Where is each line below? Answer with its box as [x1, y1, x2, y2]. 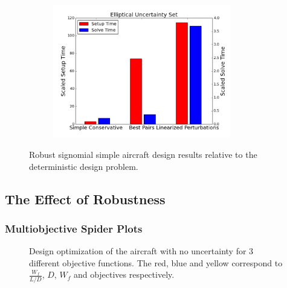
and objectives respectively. [73, 268, 175, 281]
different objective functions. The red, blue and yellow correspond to [29, 256, 283, 269]
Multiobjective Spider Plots [5, 221, 143, 236]
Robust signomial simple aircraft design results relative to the [29, 148, 257, 160]
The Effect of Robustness [5, 189, 166, 208]
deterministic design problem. [29, 160, 138, 172]
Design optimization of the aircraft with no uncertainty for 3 [29, 245, 254, 257]
